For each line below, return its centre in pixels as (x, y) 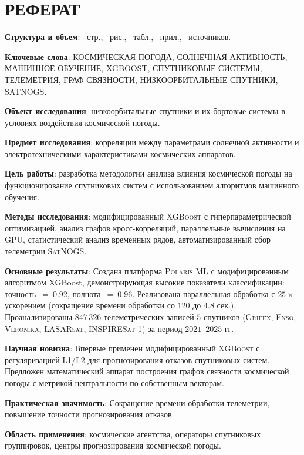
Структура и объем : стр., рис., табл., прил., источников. (118, 37)
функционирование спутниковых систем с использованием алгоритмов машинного (152, 185)
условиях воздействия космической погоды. (82, 122)
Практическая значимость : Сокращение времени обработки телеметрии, (137, 402)
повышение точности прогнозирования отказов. (89, 414)
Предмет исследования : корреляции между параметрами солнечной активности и (152, 142)
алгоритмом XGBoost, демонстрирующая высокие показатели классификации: (145, 282)
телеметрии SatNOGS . (46, 251)
